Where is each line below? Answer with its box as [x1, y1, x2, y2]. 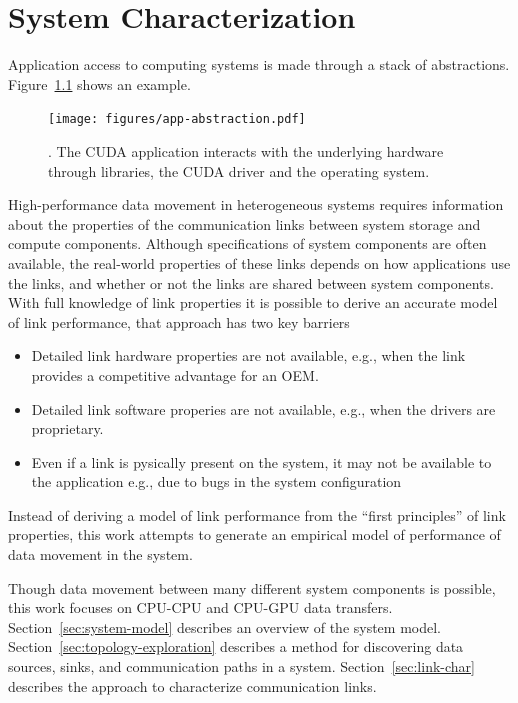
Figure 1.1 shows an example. [8, 73, 191, 94]
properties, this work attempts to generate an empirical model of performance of [8, 524, 501, 545]
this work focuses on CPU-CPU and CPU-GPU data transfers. [8, 597, 393, 618]
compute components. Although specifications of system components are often [8, 233, 487, 254]
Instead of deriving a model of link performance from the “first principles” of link [8, 504, 506, 525]
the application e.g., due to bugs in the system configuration [31, 471, 402, 492]
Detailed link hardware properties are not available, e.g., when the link [31, 345, 466, 366]
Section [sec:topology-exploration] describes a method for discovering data [8, 636, 464, 657]
